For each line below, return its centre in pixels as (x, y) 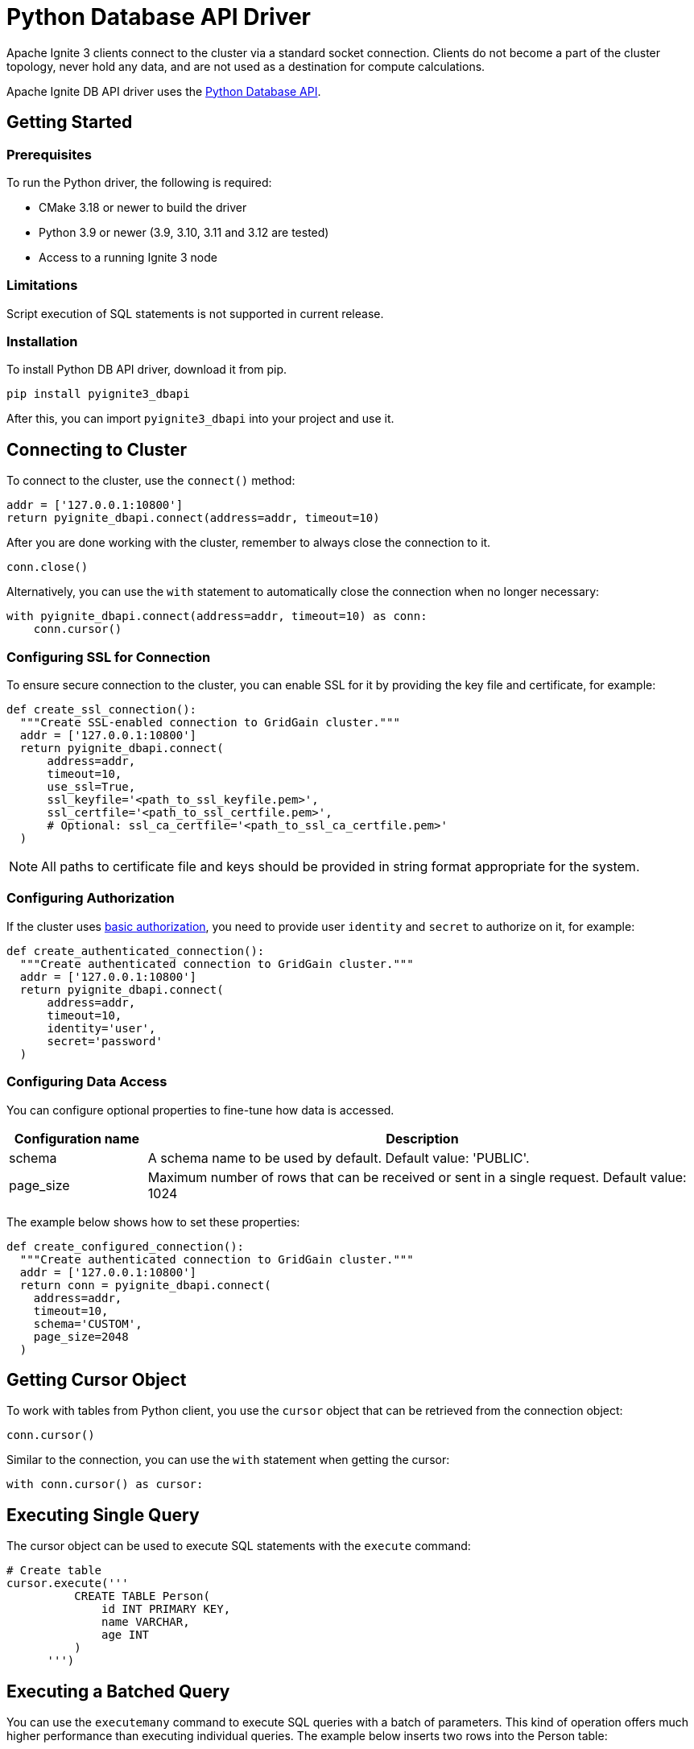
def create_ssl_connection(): (102, 710)
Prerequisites (49, 154)
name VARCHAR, (146, 1622)
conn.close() (48, 567)
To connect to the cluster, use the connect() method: (151, 481)
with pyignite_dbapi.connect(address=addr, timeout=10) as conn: (217, 616)
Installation (42, 342)
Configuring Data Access (87, 1082)
